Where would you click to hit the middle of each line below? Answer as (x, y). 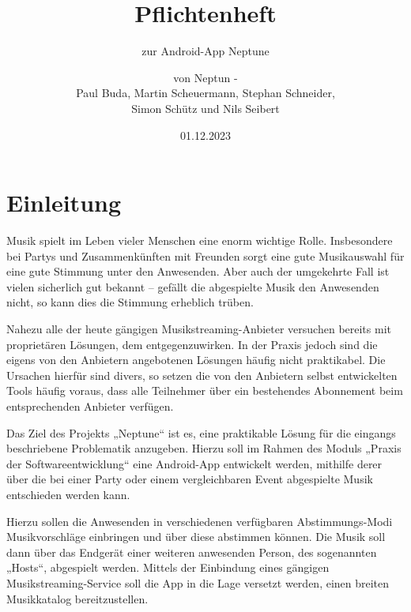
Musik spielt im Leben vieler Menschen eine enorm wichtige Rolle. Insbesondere (200, 240)
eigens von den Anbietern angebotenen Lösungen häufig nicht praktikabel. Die (196, 360)
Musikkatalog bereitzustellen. (77, 598)
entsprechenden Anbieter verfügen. (90, 405)
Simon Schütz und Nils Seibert (205, 108)
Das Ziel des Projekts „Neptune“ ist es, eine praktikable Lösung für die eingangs (201, 432)
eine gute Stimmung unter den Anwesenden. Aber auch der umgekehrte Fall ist (198, 271)
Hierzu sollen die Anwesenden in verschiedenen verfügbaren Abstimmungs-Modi (200, 521)
